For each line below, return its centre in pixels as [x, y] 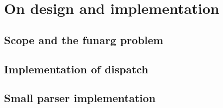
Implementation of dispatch [76, 69]
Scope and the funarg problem [84, 39]
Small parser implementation [80, 98]
